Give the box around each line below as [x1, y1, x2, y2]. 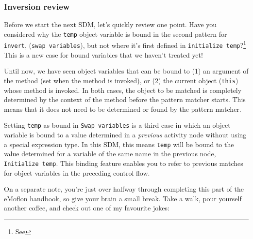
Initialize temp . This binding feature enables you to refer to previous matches [4, 158, 243, 168]
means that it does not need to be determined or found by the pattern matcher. [4, 104, 241, 114]
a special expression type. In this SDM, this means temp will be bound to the [4, 139, 234, 149]
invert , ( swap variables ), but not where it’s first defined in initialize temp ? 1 [4, 39, 246, 50]
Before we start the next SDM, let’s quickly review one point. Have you [4, 19, 217, 30]
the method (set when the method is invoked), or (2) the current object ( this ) [4, 75, 238, 85]
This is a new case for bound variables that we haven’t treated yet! [4, 49, 203, 60]
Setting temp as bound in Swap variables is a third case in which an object [4, 120, 231, 130]
